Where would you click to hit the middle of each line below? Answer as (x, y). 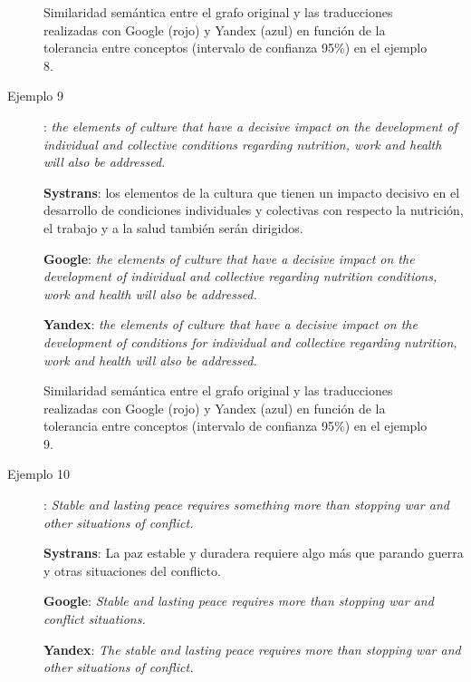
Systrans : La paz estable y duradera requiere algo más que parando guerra (254, 553)
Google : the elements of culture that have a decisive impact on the (229, 258)
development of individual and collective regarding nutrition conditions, (240, 276)
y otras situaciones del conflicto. (132, 570)
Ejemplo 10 (39, 474)
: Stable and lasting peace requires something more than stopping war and (246, 505)
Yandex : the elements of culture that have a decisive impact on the (231, 324)
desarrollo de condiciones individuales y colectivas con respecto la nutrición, (254, 210)
